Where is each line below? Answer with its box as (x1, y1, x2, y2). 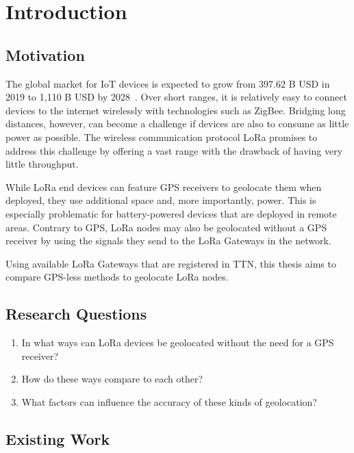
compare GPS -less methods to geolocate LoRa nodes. (5, 270, 229, 284)
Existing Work (5, 428, 110, 449)
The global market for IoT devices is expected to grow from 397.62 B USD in (5, 76, 330, 90)
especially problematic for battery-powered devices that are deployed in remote (5, 206, 337, 220)
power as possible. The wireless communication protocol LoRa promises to (5, 129, 318, 144)
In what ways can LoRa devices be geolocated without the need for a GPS (21, 335, 334, 350)
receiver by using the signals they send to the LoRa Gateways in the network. (5, 233, 331, 248)
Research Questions (5, 303, 147, 324)
